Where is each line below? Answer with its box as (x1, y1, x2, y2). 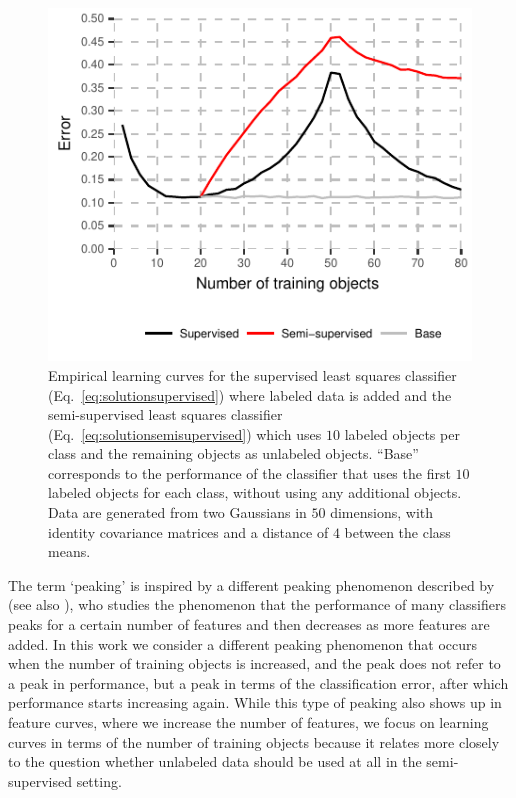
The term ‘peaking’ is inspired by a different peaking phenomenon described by (8, 574, 495, 595)
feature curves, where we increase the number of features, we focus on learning (8, 712, 489, 733)
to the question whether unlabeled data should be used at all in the (8, 751, 422, 772)
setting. (76, 770, 122, 791)
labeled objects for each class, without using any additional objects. (48, 482, 462, 503)
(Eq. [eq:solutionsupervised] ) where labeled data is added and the (48, 384, 452, 405)
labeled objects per (344, 423, 460, 444)
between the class (344, 521, 451, 542)
